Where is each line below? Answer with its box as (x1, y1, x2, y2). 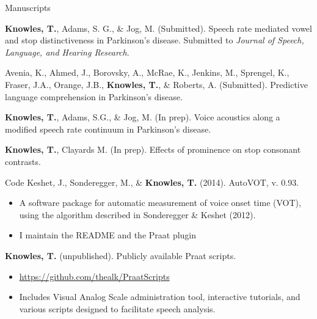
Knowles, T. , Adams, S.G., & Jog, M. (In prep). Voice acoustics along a (5, 111, 280, 123)
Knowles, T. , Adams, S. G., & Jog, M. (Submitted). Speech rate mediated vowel (5, 21, 312, 34)
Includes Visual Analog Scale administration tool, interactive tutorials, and (19, 290, 301, 303)
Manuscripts (5, 1, 51, 13)
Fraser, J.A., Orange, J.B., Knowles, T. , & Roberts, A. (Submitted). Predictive (5, 78, 308, 90)
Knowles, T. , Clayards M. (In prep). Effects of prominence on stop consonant (5, 143, 301, 156)
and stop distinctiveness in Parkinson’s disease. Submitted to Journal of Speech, (5, 34, 304, 46)
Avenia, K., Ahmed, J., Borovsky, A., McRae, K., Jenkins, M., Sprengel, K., (5, 66, 290, 79)
